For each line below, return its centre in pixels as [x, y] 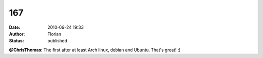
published [57, 41]
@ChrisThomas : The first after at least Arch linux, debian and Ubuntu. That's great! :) [95, 50]
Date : [15, 27]
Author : [17, 34]
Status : [17, 41]
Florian [54, 34]
